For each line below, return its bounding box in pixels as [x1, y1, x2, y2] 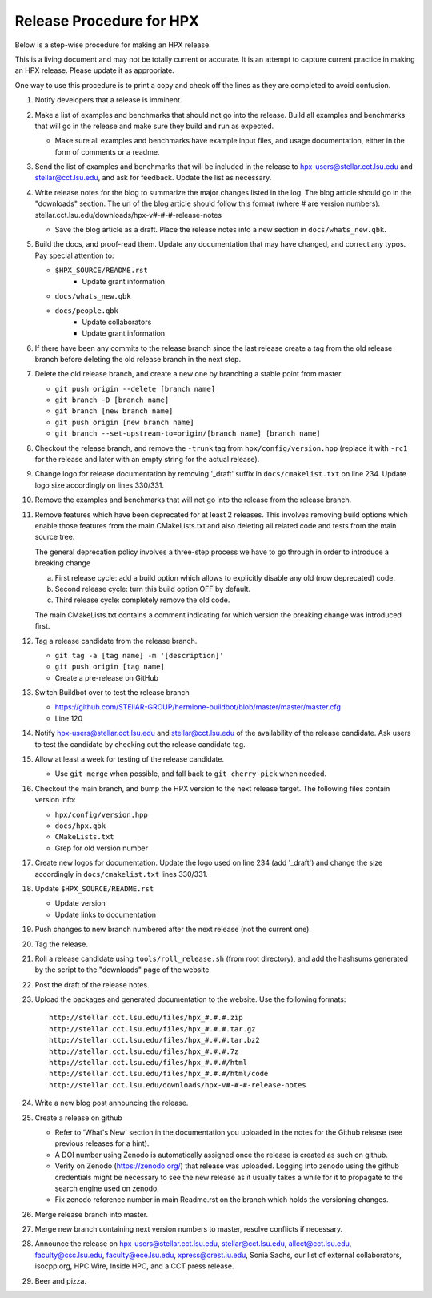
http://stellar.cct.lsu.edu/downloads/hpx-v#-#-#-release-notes [49, 1080, 307, 1089]
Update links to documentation [54, 910, 156, 919]
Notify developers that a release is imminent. [34, 95, 182, 105]
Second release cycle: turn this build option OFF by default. [54, 584, 251, 593]
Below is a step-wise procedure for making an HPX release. [14, 40, 211, 50]
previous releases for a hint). [54, 1139, 150, 1148]
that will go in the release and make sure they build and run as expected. [34, 121, 274, 131]
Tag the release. [34, 939, 88, 949]
